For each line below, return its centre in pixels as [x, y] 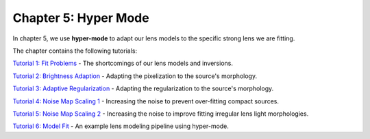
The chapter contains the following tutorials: [75, 51]
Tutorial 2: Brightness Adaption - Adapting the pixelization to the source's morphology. [135, 76]
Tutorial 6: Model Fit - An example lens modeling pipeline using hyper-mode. [121, 126]
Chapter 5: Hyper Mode [81, 18]
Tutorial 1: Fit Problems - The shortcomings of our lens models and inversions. [123, 63]
